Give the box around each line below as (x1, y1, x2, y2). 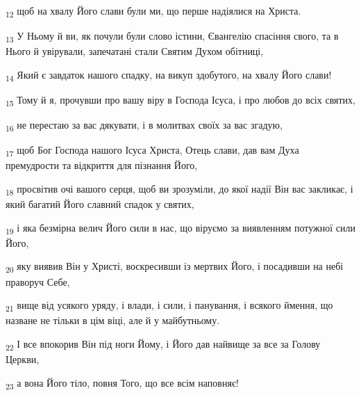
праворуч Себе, (6, 274, 70, 289)
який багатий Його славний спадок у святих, (6, 197, 194, 211)
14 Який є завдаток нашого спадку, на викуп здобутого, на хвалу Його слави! (6, 67, 332, 83)
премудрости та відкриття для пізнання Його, (6, 158, 198, 172)
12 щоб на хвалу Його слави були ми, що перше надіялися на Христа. (6, 3, 301, 19)
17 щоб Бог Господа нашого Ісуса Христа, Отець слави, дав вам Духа (6, 143, 299, 159)
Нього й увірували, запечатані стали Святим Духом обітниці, (6, 44, 264, 58)
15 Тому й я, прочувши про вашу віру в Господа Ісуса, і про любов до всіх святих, (6, 92, 356, 108)
